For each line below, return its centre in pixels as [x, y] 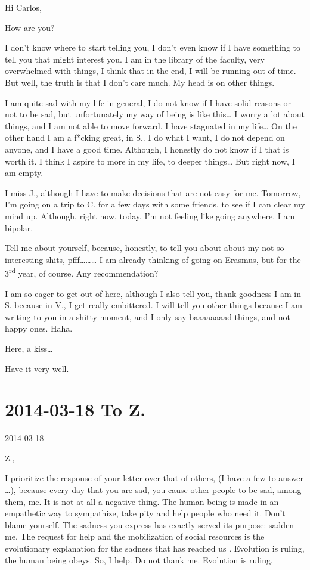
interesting [24, 259]
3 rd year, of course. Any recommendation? [82, 272]
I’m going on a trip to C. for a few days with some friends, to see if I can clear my [155, 204]
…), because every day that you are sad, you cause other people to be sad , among [153, 490]
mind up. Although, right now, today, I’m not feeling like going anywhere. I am [150, 216]
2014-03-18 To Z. [75, 409]
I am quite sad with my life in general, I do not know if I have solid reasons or [148, 102]
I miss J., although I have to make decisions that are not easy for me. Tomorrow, [153, 192]
